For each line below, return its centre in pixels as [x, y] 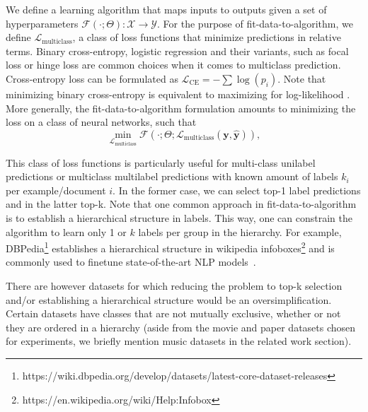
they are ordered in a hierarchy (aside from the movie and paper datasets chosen [181, 327]
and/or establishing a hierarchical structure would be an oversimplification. [169, 299]
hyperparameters [42, 23]
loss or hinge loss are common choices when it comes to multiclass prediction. [173, 65]
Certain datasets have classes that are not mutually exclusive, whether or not [173, 313]
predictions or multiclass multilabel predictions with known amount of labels [172, 176]
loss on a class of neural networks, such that [101, 122]
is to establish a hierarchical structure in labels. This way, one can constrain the [179, 217]
